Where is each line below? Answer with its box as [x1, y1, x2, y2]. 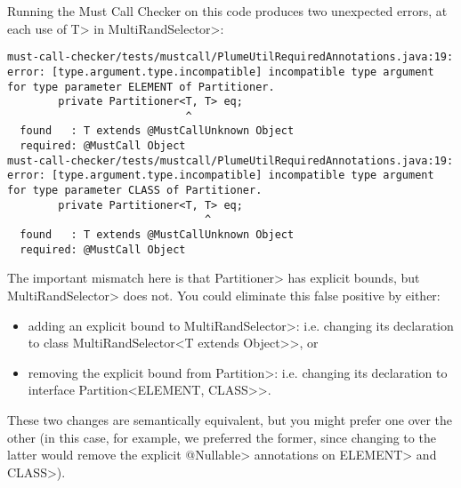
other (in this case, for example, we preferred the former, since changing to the [7, 428, 436, 446]
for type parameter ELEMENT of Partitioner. [7, 80, 275, 93]
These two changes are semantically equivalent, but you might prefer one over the [7, 410, 453, 428]
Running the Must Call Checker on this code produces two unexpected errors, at [7, 2, 448, 20]
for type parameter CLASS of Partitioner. [7, 184, 263, 197]
